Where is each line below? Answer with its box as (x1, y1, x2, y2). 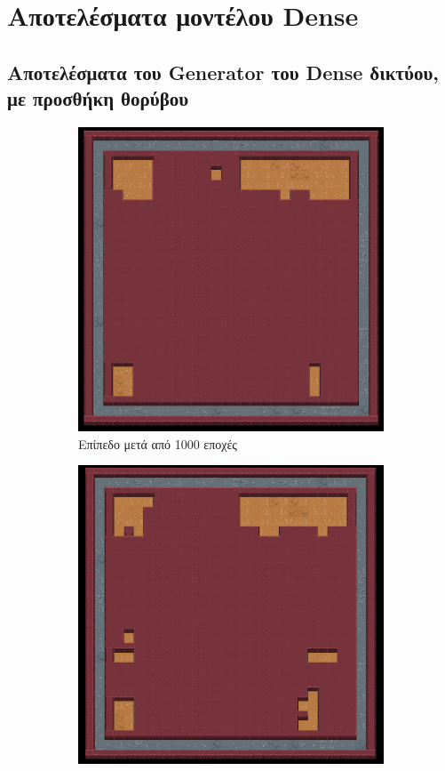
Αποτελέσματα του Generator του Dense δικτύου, (7, 58, 440, 85)
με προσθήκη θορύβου (7, 84, 189, 112)
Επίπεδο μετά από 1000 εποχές (78, 434, 237, 453)
